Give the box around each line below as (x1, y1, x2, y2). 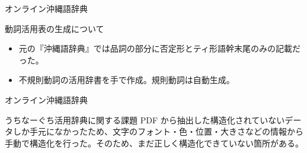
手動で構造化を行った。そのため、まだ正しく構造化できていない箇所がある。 (5, 136, 303, 149)
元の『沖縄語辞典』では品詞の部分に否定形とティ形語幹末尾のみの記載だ (18, 42, 300, 55)
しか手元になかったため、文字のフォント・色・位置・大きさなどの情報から (12, 125, 303, 138)
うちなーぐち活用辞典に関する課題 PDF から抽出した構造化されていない (5, 113, 285, 126)
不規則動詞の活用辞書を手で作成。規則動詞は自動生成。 (18, 74, 235, 86)
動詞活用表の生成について (5, 22, 104, 34)
